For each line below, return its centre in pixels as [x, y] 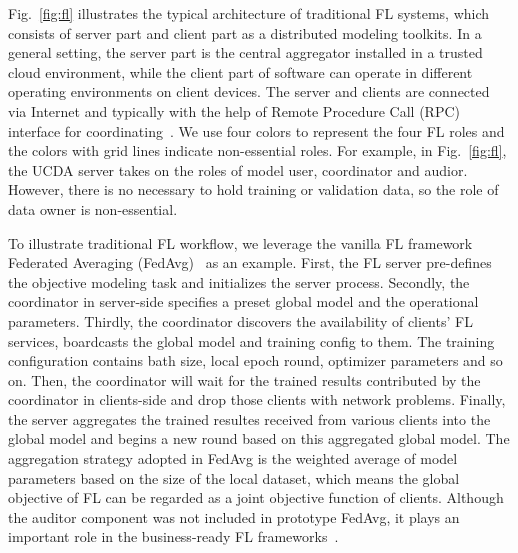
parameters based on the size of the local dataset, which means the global [234, 477]
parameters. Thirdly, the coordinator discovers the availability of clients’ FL [240, 320]
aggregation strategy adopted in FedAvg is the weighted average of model [233, 458]
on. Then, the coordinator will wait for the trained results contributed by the [244, 379]
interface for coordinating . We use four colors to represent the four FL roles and [256, 130]
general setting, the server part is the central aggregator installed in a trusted [245, 52]
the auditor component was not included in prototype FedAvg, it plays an [234, 516]
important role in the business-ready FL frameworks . [173, 536]
